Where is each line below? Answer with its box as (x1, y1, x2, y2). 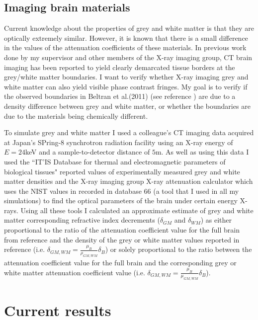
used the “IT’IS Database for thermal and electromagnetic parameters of (4, 156, 226, 166)
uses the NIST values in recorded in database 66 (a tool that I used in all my (4, 185, 239, 196)
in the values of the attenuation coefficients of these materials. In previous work (4, 42, 247, 53)
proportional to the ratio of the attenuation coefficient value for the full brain (4, 225, 240, 235)
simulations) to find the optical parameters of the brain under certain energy (4, 195, 238, 206)
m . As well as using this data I (155, 147, 249, 157)
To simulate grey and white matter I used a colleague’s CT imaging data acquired (4, 127, 254, 138)
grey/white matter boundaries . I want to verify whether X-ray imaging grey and (4, 72, 249, 82)
